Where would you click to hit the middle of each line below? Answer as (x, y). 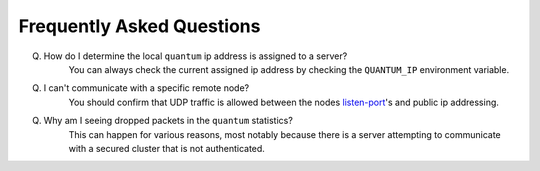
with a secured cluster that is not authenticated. (166, 148)
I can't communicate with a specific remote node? (146, 88)
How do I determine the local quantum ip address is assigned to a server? (195, 56)
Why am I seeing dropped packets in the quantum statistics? (168, 121)
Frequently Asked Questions (139, 26)
